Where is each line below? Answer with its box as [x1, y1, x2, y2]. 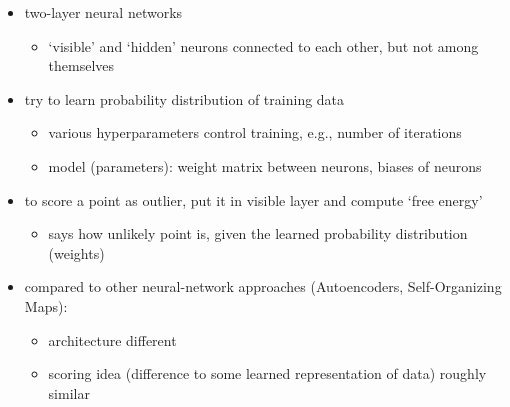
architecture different [48, 329, 177, 350]
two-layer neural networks [24, 2, 183, 22]
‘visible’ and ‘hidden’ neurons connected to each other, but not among [48, 35, 479, 56]
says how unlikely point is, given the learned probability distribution [48, 223, 468, 244]
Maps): [24, 295, 68, 316]
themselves [48, 55, 115, 76]
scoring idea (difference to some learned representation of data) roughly [48, 363, 487, 384]
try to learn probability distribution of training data [24, 88, 345, 109]
